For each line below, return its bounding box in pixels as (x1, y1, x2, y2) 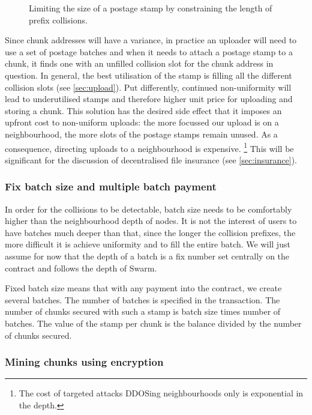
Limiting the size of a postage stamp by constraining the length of (29, 2, 272, 14)
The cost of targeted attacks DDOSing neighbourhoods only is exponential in (19, 387, 304, 399)
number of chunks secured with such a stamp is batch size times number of (5, 305, 281, 318)
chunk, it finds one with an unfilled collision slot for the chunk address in (5, 57, 274, 70)
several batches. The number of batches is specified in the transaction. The (5, 293, 280, 306)
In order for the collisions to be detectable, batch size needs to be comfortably (5, 202, 292, 215)
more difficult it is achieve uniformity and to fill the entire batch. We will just (5, 238, 290, 250)
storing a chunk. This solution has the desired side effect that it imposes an (5, 104, 282, 117)
